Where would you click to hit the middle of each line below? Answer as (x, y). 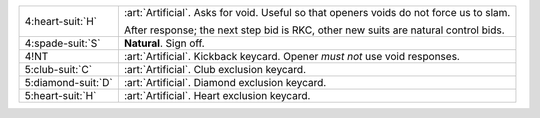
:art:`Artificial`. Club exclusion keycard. (215, 69)
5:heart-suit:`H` (60, 95)
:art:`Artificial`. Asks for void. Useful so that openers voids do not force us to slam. (317, 12)
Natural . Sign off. (164, 43)
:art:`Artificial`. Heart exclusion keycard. (217, 95)
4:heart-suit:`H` (61, 21)
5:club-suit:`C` (58, 69)
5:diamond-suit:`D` (69, 82)
